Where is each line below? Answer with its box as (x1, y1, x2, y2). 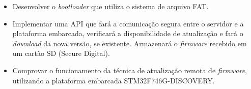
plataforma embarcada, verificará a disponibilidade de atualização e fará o (12, 28, 243, 39)
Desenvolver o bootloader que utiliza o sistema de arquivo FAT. (12, 1, 209, 11)
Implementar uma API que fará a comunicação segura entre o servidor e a (12, 18, 244, 28)
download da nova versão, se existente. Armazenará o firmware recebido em (12, 38, 247, 48)
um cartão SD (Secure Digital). (12, 48, 110, 58)
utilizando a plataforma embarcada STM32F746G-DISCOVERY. (12, 75, 215, 85)
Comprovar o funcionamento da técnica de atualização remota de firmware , (12, 65, 247, 75)
